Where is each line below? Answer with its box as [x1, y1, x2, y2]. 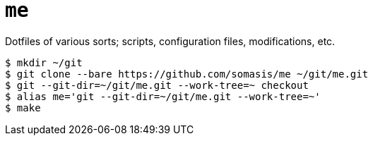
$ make [5, 102, 41, 114]
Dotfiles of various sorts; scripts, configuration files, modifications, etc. [5, 35, 336, 47]
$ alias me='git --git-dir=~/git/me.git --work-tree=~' [5, 90, 321, 102]
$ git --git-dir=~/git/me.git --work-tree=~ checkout [5, 79, 309, 91]
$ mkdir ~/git [5, 56, 83, 68]
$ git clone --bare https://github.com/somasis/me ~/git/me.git [5, 68, 369, 80]
